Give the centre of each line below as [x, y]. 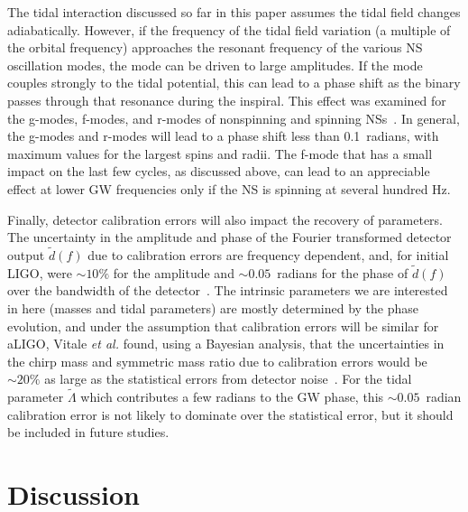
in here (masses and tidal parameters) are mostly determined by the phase [213, 307]
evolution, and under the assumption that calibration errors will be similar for [223, 326]
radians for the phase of [343, 272]
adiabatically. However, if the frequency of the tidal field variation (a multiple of [229, 29]
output [26, 254]
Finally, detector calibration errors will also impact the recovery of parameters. [225, 219]
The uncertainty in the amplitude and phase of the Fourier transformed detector [229, 237]
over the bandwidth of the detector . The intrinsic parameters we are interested [228, 290]
